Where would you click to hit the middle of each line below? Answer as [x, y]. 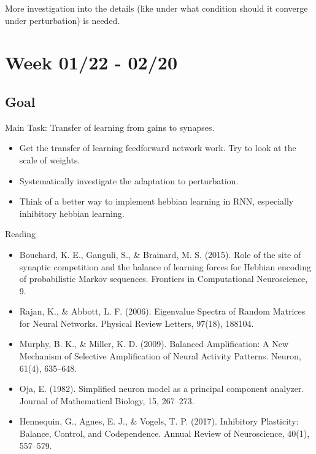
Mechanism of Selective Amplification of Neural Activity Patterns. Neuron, [160, 356]
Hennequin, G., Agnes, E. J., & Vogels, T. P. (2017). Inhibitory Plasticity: [159, 421]
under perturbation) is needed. [63, 20]
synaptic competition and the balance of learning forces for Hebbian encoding [165, 266]
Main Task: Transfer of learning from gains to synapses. [110, 127]
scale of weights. [50, 159]
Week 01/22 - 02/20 [91, 62]
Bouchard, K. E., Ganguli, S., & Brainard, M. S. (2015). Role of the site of [160, 254]
